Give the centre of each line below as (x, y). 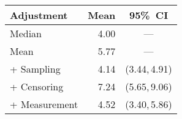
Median (26, 33)
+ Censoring (37, 86)
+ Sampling (35, 69)
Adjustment (39, 15)
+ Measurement (44, 104)
